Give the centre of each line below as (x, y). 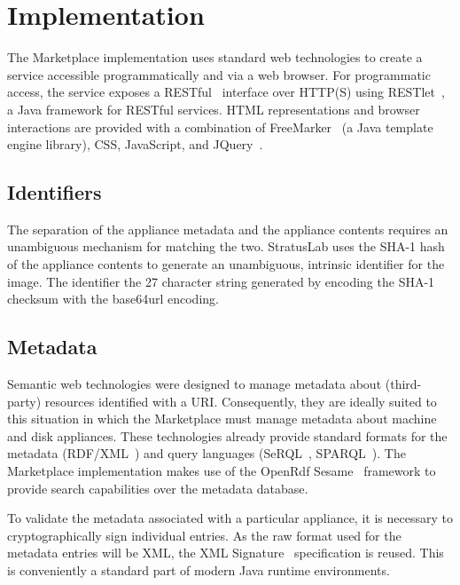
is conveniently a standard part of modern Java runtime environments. (199, 570)
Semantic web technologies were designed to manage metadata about (195, 384)
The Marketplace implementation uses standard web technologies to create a (215, 57)
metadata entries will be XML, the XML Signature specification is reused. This (226, 553)
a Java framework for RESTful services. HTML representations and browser (214, 109)
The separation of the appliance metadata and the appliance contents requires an (228, 229)
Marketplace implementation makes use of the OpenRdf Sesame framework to (222, 471)
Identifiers (55, 192)
